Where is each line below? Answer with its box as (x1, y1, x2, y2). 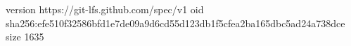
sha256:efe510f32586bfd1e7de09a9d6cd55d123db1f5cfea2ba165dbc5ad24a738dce (6, 15, 345, 30)
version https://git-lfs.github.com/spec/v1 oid (6, 2, 204, 16)
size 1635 (6, 29, 44, 44)
